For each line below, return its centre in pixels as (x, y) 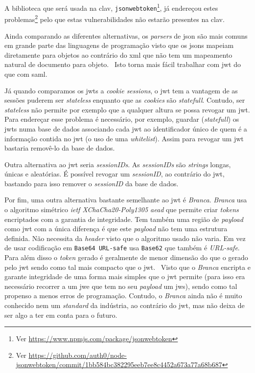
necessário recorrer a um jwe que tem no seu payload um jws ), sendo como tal (121, 286)
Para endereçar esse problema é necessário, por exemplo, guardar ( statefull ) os (122, 119)
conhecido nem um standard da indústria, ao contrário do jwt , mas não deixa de (125, 305)
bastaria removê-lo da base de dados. (60, 148)
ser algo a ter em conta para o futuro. (61, 315)
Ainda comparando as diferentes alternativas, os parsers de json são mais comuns (126, 35)
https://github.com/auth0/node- (78, 355)
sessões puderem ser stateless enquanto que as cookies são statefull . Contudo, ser (125, 100)
